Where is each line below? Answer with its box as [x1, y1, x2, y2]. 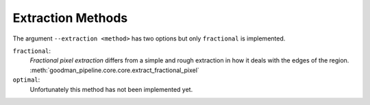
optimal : [12, 75, 40, 84]
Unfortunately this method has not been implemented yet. [29, 85, 193, 93]
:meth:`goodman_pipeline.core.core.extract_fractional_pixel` [29, 66, 200, 74]
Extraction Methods [12, 10, 128, 25]
